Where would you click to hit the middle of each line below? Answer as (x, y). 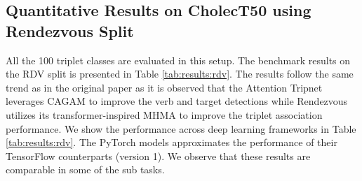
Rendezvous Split (70, 30)
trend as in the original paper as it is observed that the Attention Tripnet (164, 87)
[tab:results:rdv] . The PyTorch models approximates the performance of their (172, 142)
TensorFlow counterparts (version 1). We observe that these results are (158, 155)
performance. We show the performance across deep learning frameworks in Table (181, 128)
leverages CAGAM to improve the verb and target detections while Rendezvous (177, 101)
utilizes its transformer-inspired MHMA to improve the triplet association (164, 114)
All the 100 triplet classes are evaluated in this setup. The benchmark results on (178, 60)
